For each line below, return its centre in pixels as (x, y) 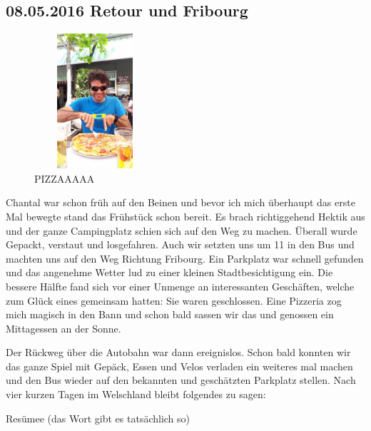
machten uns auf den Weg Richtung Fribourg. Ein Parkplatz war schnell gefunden (185, 258)
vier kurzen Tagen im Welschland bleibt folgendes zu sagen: (136, 394)
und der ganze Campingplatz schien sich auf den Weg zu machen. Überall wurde (182, 230)
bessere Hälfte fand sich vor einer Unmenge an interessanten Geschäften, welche (180, 286)
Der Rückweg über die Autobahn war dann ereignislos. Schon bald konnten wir (178, 352)
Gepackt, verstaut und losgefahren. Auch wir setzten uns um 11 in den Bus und (180, 244)
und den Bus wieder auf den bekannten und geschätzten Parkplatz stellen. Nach (181, 380)
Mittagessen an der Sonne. (63, 328)
